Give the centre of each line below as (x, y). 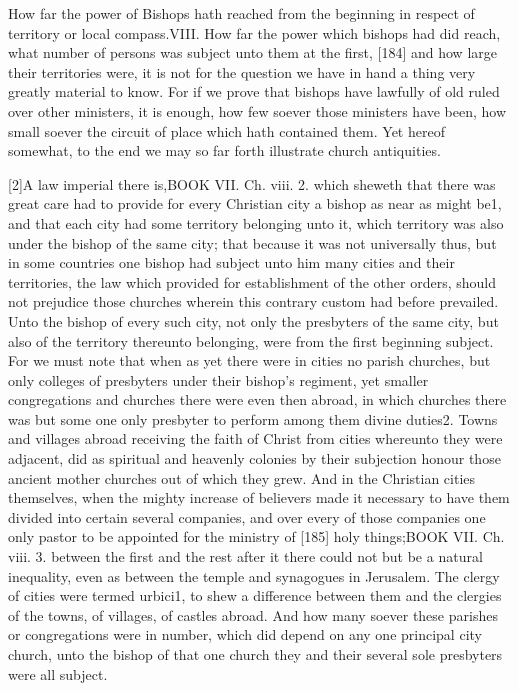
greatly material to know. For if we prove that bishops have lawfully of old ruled (254, 91)
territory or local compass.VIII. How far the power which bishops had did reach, (254, 32)
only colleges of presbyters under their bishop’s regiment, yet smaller (218, 379)
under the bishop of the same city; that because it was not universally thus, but (252, 242)
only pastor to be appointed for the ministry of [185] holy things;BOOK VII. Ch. (256, 536)
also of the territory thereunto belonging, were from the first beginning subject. (251, 340)
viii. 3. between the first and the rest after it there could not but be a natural (245, 556)
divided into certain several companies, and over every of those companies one (247, 516)
